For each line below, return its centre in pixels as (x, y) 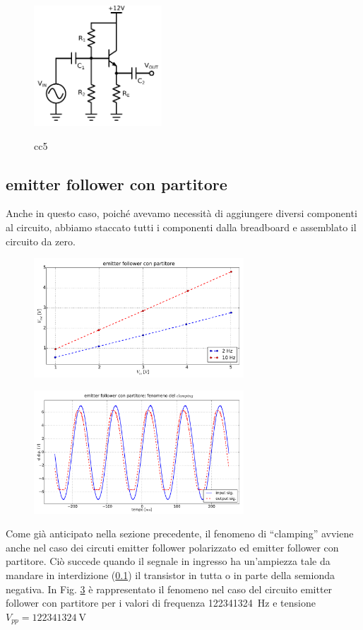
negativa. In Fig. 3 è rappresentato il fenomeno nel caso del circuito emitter (169, 589)
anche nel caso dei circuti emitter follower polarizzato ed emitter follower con (172, 547)
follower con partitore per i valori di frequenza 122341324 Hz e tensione (161, 603)
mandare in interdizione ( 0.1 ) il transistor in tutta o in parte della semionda (170, 575)
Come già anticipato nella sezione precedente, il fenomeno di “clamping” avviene (180, 533)
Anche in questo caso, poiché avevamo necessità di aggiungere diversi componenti (181, 213)
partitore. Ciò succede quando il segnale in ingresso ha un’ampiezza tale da (168, 561)
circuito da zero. (41, 241)
